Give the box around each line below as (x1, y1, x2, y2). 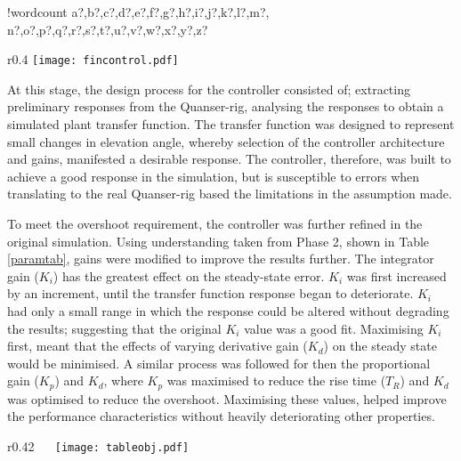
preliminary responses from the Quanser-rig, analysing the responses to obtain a (7, 97, 444, 116)
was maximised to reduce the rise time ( (166, 371, 386, 390)
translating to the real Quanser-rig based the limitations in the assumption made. (7, 184, 452, 203)
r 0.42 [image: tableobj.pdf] (7, 436, 190, 455)
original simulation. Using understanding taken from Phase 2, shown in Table (7, 231, 430, 250)
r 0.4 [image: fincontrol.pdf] (7, 50, 179, 69)
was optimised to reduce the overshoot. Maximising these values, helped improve (7, 389, 447, 408)
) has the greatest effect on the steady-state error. (53, 266, 325, 285)
